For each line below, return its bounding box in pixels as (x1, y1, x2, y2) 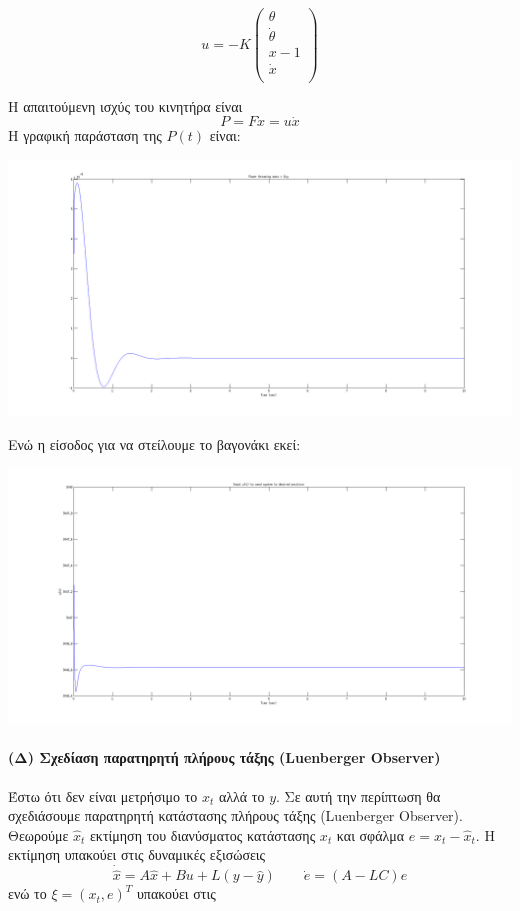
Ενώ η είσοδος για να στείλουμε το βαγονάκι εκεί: (8, 433, 301, 454)
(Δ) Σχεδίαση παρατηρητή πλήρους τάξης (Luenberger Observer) (8, 747, 441, 768)
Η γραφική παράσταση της (8, 125, 162, 146)
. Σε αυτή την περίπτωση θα (276, 785, 441, 806)
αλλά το (218, 785, 265, 806)
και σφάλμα (336, 824, 405, 845)
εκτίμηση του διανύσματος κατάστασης (89, 824, 316, 845)
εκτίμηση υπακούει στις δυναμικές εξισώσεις (8, 844, 266, 865)
